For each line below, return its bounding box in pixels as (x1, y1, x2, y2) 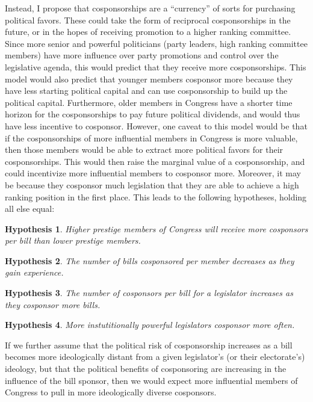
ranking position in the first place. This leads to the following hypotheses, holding (5, 190, 307, 203)
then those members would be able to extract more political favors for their (5, 143, 284, 156)
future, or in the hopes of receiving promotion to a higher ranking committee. (5, 25, 291, 38)
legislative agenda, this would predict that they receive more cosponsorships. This (5, 60, 306, 73)
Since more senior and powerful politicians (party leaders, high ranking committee (5, 37, 308, 49)
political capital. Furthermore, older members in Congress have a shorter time (5, 96, 293, 108)
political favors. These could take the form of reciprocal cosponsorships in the (5, 13, 291, 26)
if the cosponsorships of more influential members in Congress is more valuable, (5, 131, 298, 144)
